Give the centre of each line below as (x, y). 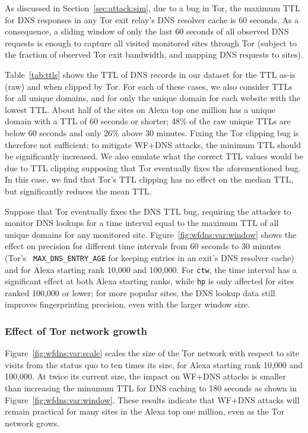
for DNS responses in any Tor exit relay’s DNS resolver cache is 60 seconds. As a (152, 19)
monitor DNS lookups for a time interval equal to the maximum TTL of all (142, 223)
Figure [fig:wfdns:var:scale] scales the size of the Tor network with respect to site (152, 353)
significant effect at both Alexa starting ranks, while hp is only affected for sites (150, 281)
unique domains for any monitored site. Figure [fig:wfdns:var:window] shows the (151, 234)
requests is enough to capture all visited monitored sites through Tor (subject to (151, 43)
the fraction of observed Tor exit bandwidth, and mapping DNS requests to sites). (154, 54)
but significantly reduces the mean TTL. (78, 191)
